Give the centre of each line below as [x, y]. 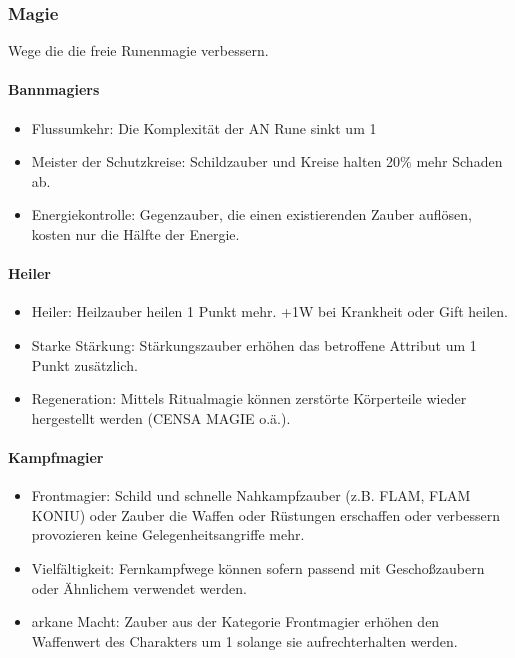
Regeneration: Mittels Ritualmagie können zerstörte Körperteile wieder [249, 398]
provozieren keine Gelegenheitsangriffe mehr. [168, 534]
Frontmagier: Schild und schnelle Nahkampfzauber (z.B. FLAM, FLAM [251, 495]
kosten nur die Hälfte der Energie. [135, 233]
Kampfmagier [56, 456]
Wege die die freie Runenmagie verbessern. [138, 50]
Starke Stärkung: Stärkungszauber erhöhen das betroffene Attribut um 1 [254, 344]
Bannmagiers [54, 89]
